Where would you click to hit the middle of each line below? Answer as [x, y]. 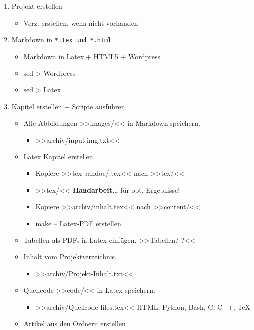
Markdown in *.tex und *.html [62, 40]
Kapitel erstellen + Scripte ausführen [68, 106]
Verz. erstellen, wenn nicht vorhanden [81, 23]
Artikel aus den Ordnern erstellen [75, 323]
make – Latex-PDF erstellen [78, 223]
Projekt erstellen [37, 6]
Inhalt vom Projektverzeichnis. [70, 256]
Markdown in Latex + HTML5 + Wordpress [92, 56]
